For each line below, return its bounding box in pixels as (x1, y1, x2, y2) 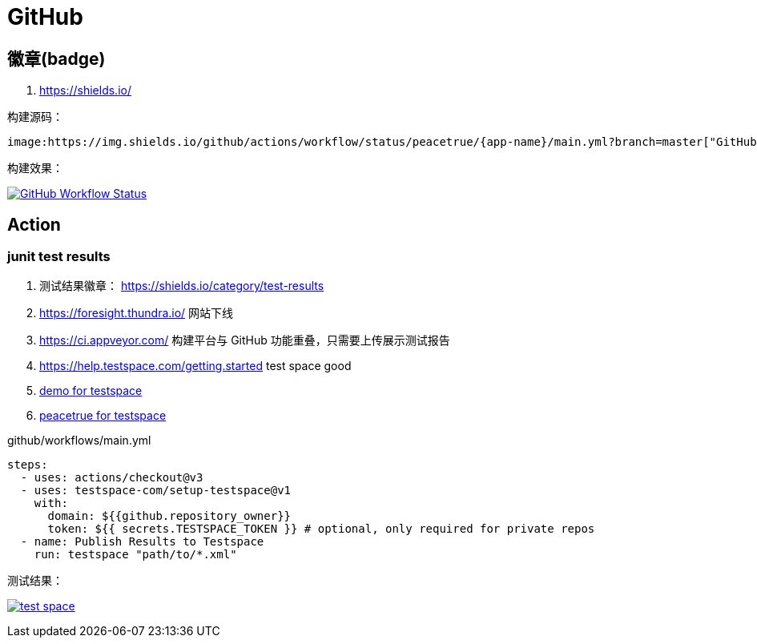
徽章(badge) (7, 48, 106, 69)
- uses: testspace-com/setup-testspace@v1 (20, 484, 292, 497)
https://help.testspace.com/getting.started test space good (39, 359, 352, 373)
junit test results (7, 248, 111, 265)
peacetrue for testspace (39, 409, 167, 423)
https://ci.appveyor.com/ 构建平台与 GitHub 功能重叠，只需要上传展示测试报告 (39, 333, 450, 348)
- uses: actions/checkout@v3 (20, 471, 203, 485)
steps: (7, 458, 48, 472)
